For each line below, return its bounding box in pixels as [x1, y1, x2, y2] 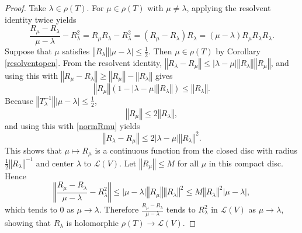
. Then [148, 44, 172, 57]
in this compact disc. [209, 157, 283, 169]
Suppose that [5, 44, 52, 57]
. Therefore [99, 203, 139, 215]
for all [177, 157, 199, 169]
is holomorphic [66, 216, 119, 228]
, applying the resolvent [186, 2, 271, 13]
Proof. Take [5, 2, 46, 13]
